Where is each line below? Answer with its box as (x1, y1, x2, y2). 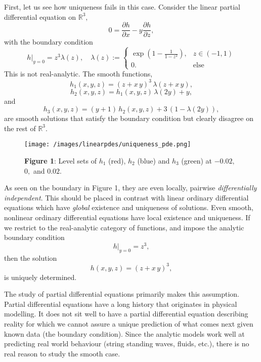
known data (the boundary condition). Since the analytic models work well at (4, 328, 245, 339)
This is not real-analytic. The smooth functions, (4, 68, 153, 79)
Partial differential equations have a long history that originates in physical (4, 298, 237, 309)
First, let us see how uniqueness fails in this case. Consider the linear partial (4, 2, 240, 12)
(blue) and (137, 155, 170, 166)
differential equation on (4, 11, 76, 22)
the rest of (4, 123, 36, 133)
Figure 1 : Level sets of (24, 155, 97, 166)
